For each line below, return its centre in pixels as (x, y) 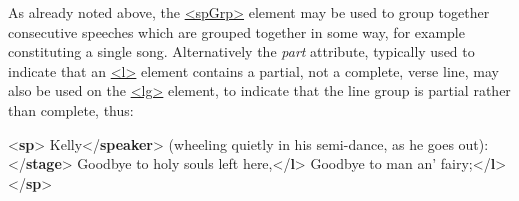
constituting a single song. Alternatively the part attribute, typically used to (241, 51)
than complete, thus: (71, 109)
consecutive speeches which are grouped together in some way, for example (236, 31)
